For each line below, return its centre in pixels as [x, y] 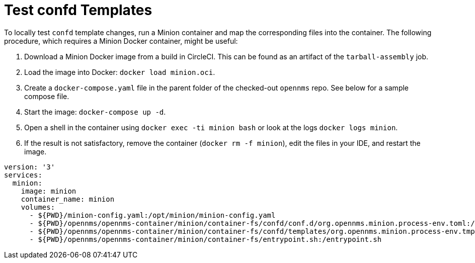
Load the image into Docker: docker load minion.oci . [120, 72]
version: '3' [30, 167]
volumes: [38, 207]
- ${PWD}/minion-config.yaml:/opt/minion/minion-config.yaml [152, 215]
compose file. [47, 96]
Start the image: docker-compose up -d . [95, 112]
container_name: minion [68, 199]
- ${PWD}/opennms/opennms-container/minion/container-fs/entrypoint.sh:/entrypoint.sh [206, 239]
